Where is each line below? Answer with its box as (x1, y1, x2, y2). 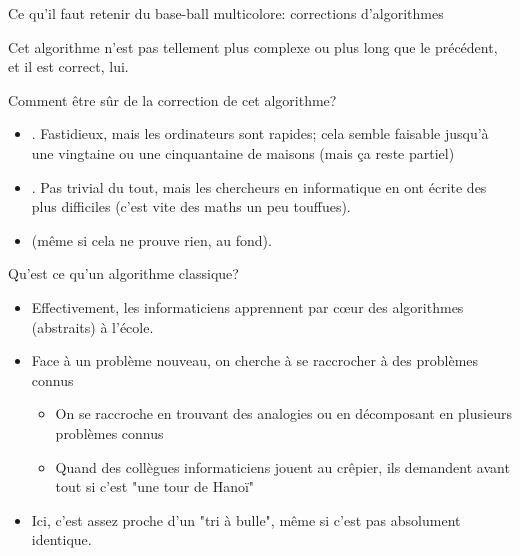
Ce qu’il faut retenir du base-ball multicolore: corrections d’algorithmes (8, 3, 444, 23)
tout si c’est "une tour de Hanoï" (55, 476, 255, 497)
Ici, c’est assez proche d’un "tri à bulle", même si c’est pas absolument (31, 509, 461, 530)
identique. (31, 529, 92, 550)
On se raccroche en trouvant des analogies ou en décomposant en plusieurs (55, 403, 512, 424)
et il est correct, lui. (8, 56, 129, 77)
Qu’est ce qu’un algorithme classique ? (8, 263, 239, 284)
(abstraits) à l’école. (31, 316, 154, 337)
